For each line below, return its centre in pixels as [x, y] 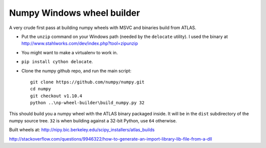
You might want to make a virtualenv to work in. [70, 52]
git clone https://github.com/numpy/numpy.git [87, 82]
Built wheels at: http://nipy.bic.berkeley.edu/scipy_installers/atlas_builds [82, 130]
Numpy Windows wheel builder [75, 13]
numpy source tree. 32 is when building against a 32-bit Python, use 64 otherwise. [93, 120]
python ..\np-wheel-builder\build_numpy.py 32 [87, 103]
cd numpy [41, 89]
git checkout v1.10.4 [56, 96]
